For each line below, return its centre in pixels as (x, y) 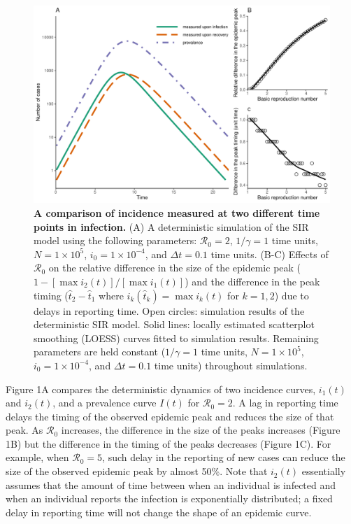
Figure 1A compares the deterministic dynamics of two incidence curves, (161, 389)
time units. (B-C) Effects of (270, 254)
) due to (292, 295)
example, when (37, 457)
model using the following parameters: (115, 240)
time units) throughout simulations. (231, 365)
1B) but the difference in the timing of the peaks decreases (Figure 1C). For (169, 443)
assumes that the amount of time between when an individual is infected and (171, 484)
